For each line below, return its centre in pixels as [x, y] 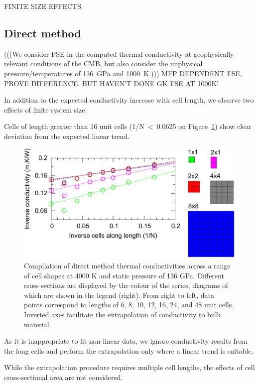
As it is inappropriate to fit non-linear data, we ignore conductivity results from [126, 341]
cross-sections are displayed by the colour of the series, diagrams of [126, 285]
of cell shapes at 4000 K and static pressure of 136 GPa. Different [124, 275]
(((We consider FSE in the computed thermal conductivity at [98, 54]
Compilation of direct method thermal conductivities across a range [127, 266]
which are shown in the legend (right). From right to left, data [119, 295]
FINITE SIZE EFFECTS [43, 6]
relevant [16, 64]
